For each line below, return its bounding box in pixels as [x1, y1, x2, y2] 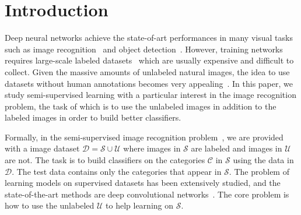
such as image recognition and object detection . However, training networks [5, 43, 283, 55]
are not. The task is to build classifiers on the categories [5, 154, 205, 166]
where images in [123, 142, 181, 154]
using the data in [233, 154, 294, 166]
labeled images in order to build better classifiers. [5, 111, 181, 124]
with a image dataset [5, 142, 80, 154]
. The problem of [229, 165, 289, 177]
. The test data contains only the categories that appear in [12, 165, 222, 177]
